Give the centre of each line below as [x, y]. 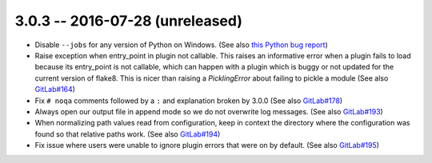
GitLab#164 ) [55, 89]
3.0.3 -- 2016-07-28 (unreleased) [129, 21]
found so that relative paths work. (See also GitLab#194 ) [128, 134]
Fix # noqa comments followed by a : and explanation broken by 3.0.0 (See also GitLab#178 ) [189, 101]
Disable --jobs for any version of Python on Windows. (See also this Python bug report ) [181, 45]
